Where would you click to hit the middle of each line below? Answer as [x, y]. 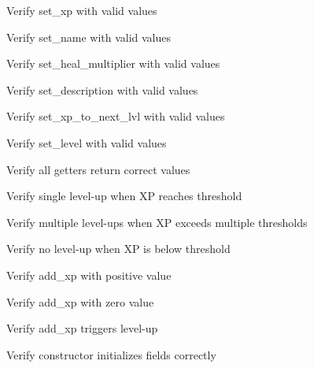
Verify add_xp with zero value [80, 301]
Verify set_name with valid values [89, 37]
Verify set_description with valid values [102, 89]
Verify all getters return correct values [98, 169]
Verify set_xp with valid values [82, 10]
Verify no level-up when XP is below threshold [118, 249]
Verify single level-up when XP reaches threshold [124, 196]
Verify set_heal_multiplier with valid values [113, 63]
